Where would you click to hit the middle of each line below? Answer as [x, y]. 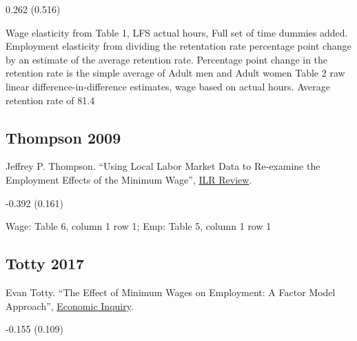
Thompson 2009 [63, 137]
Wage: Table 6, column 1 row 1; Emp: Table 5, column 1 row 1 [139, 226]
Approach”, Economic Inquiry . [70, 305]
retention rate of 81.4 [50, 100]
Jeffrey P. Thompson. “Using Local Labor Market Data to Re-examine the [163, 166]
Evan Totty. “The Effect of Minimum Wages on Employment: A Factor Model [171, 292]
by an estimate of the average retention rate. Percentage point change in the [167, 59]
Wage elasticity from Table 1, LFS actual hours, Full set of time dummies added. [177, 32]
